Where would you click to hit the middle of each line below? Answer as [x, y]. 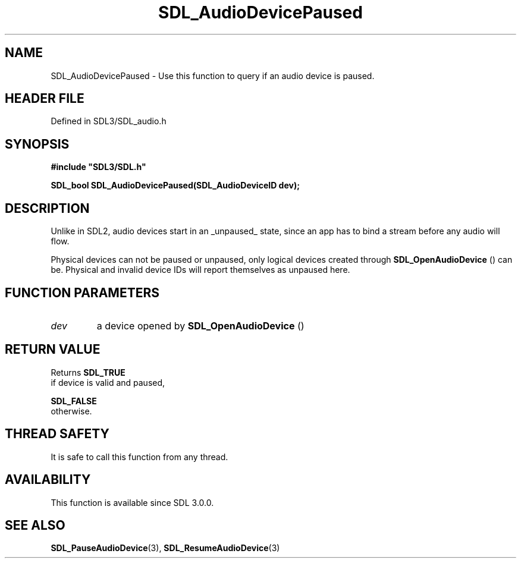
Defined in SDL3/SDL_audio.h [109, 121]
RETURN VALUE [53, 350]
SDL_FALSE [74, 401]
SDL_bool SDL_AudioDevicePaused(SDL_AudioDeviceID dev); [175, 185]
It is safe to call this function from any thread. [139, 457]
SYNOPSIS [37, 144]
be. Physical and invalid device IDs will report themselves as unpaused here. [200, 270]
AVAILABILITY [48, 480]
